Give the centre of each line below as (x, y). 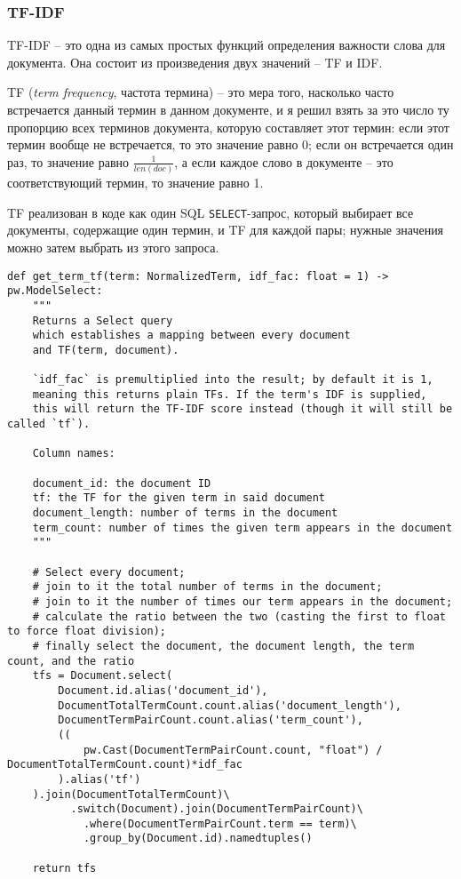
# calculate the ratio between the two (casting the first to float (239, 616)
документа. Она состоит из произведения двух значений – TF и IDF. (195, 62)
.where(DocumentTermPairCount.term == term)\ (220, 823)
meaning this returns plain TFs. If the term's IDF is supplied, (230, 394)
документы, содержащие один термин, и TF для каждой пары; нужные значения (226, 230)
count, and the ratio (71, 661)
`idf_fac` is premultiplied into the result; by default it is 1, (233, 380)
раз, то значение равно (68, 161)
